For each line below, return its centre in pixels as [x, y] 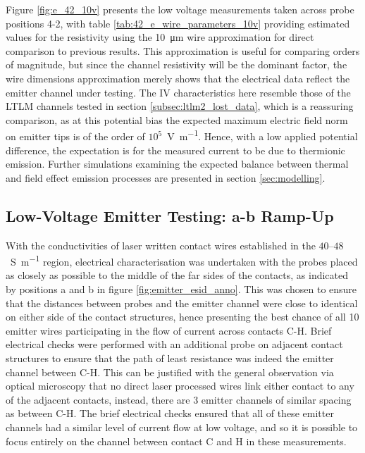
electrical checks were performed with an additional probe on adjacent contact [174, 344]
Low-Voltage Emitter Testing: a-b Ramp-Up [170, 215]
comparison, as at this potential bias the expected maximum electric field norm [177, 119]
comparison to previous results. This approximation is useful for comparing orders [183, 50]
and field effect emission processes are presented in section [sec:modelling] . [166, 177]
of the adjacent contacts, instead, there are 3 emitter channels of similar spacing [179, 399]
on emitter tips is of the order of [75, 136]
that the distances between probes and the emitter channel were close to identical [182, 303]
